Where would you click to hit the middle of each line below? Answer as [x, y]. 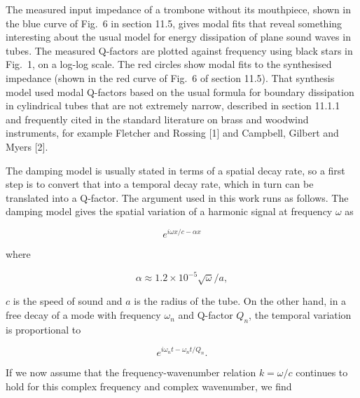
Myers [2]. [27, 146]
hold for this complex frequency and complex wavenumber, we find [149, 386]
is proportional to [43, 329]
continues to [322, 372]
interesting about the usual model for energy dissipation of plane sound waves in [178, 37]
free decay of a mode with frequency [83, 315]
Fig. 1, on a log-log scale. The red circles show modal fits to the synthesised [169, 64]
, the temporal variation [300, 315]
